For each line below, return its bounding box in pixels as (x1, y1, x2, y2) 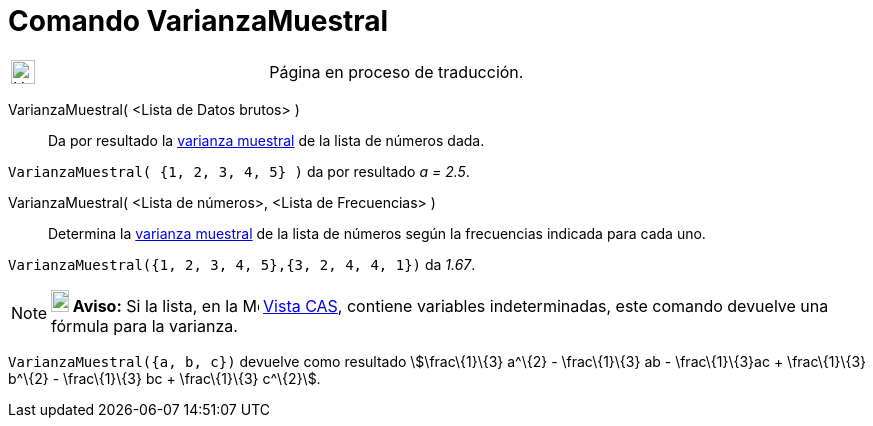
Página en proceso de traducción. (269, 61, 524, 82)
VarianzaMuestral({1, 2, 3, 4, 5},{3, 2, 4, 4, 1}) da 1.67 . (8, 255, 476, 273)
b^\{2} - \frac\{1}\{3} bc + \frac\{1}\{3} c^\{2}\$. (8, 369, 321, 387)
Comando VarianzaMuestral (8, 4, 389, 38)
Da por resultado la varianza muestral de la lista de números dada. (48, 131, 485, 149)
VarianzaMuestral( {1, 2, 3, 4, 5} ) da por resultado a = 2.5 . (8, 162, 470, 180)
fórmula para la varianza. (51, 315, 238, 336)
